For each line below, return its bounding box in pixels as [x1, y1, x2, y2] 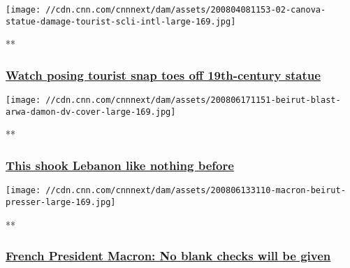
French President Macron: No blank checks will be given [6, 247, 331, 265]
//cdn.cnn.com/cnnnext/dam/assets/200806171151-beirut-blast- [45, 95, 341, 106]
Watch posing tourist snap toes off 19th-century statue [6, 66, 321, 83]
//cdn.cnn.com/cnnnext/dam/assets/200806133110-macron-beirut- [45, 185, 346, 196]
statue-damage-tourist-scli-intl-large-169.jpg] [6, 16, 236, 27]
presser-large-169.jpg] [6, 197, 116, 207]
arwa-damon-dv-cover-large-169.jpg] [6, 106, 176, 117]
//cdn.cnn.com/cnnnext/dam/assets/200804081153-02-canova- [45, 5, 326, 15]
